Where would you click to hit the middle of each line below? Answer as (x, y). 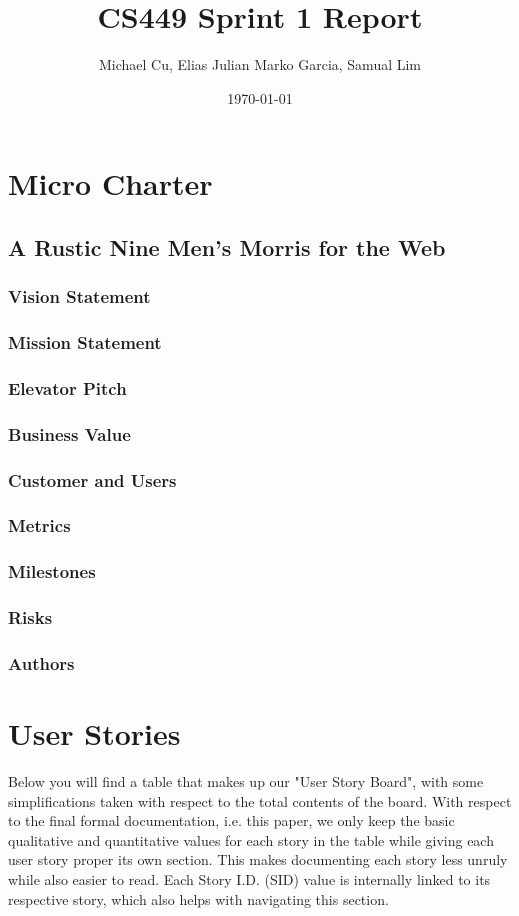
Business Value (69, 433)
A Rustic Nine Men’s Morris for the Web (227, 246)
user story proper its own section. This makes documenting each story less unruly (258, 859)
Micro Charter (110, 183)
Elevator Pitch (67, 387)
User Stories (94, 733)
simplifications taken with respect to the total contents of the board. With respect (260, 800)
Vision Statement (79, 296)
